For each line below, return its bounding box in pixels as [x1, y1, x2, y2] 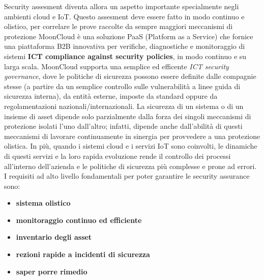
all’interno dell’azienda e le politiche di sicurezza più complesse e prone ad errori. [4, 160, 257, 171]
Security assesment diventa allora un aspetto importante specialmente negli [4, 1, 239, 11]
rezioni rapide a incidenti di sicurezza [16, 249, 150, 260]
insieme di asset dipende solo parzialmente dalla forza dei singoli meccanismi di [4, 110, 251, 121]
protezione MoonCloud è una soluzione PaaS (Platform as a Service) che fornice [4, 31, 253, 41]
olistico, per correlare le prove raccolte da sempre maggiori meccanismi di [4, 21, 233, 32]
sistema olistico [16, 198, 71, 208]
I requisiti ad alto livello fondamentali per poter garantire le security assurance [4, 171, 250, 181]
